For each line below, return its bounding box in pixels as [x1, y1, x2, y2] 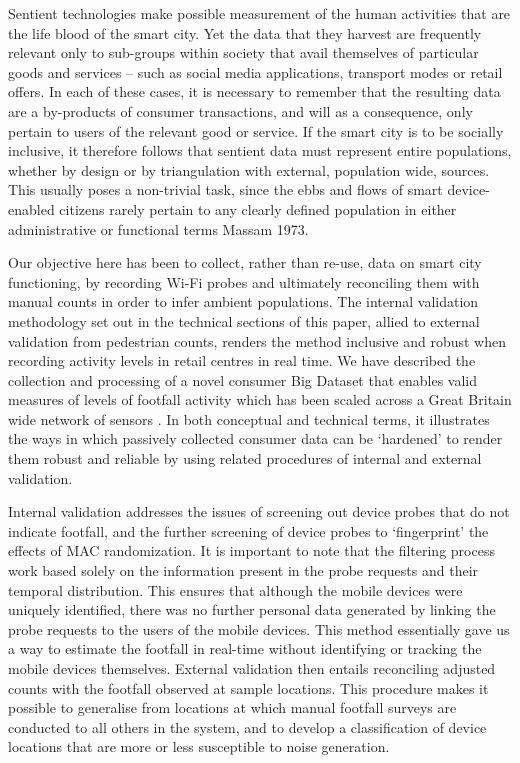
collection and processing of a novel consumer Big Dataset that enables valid [8, 369, 478, 390]
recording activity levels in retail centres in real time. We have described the [8, 350, 476, 371]
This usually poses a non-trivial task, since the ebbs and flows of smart [8, 179, 443, 200]
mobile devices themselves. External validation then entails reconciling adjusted [8, 658, 496, 678]
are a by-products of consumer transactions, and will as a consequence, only [8, 100, 473, 121]
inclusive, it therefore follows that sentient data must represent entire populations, [8, 140, 512, 161]
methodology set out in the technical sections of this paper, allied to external [8, 310, 480, 331]
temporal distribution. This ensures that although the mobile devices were [8, 579, 463, 600]
